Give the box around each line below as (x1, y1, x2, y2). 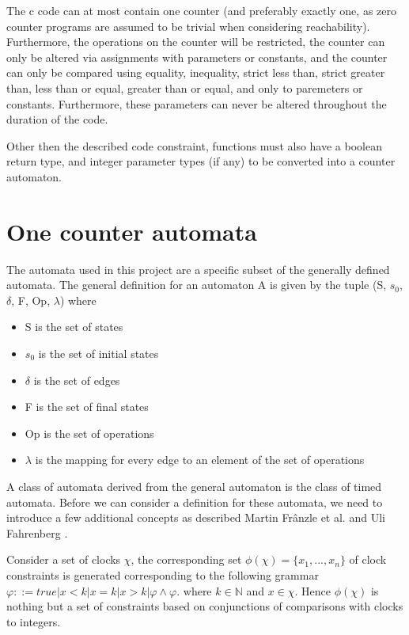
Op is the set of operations (25, 424, 154, 441)
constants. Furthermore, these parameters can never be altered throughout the (6, 95, 387, 112)
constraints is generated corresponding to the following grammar (6, 566, 319, 583)
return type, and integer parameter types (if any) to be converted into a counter (6, 153, 396, 169)
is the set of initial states (38, 345, 159, 362)
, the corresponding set (131, 551, 242, 568)
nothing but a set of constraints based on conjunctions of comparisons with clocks (6, 598, 403, 614)
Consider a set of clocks (6, 551, 121, 568)
